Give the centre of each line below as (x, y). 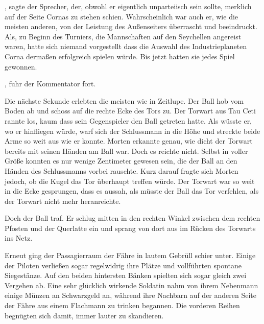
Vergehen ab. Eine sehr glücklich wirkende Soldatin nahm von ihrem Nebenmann (131, 285)
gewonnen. (21, 66)
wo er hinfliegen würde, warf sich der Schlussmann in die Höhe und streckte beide (133, 131)
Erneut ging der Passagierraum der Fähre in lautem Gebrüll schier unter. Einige (130, 255)
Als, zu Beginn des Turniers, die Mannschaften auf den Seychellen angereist (123, 36)
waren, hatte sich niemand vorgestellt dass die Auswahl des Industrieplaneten (126, 46)
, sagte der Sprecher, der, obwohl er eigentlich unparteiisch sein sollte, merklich (128, 6)
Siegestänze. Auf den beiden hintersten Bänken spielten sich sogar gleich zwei (126, 275)
